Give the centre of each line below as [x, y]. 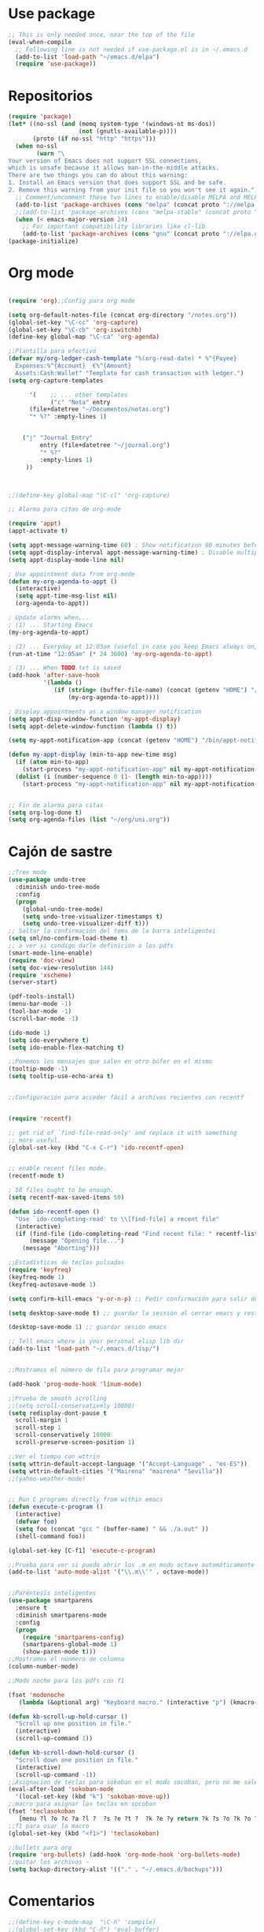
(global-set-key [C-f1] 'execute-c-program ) [82, 1550]
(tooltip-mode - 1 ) [38, 1069]
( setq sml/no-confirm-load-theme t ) [68, 939]
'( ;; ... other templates [78, 395]
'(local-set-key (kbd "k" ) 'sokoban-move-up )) [93, 1797]
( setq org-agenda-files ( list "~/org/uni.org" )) [89, 820]
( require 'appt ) [35, 524]
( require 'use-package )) [56, 64]
